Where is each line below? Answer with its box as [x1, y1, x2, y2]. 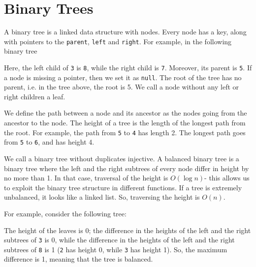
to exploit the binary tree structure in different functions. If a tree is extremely [4, 182, 242, 192]
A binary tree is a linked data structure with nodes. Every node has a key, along [4, 27, 247, 37]
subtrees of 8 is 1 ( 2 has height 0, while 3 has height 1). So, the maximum [4, 244, 227, 254]
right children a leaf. [4, 91, 65, 101]
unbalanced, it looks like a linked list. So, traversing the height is [4, 192, 200, 202]
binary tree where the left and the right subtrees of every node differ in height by [4, 163, 249, 173]
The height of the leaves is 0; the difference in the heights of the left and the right [4, 225, 251, 235]
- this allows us [204, 173, 250, 183]
